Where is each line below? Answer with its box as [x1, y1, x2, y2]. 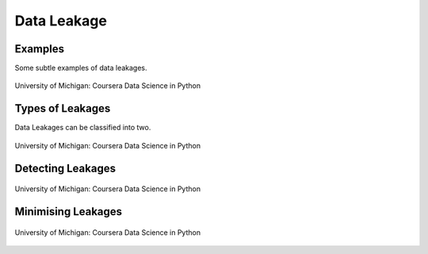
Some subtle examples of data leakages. [14, 63, 147, 73]
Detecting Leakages [14, 161, 117, 175]
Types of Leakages [14, 102, 111, 115]
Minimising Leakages [14, 205, 123, 218]
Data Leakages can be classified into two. [14, 123, 151, 133]
